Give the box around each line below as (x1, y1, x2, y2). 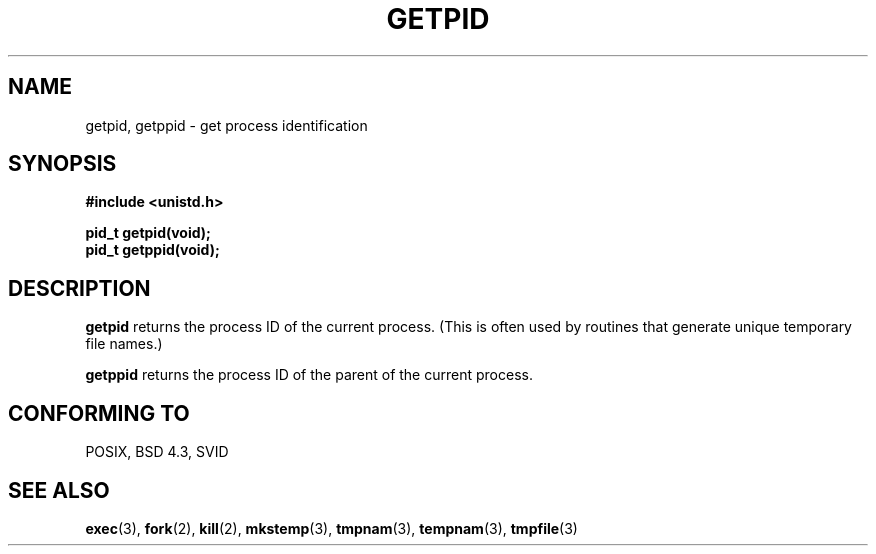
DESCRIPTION (8, 275, 151, 301)
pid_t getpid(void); (85, 224, 211, 242)
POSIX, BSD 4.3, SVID (85, 443, 229, 461)
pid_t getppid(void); (85, 241, 220, 259)
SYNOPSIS (8, 151, 117, 177)
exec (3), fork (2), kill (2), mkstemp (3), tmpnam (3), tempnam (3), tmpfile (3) (85, 519, 578, 537)
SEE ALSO (8, 477, 110, 503)
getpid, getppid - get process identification (85, 116, 368, 134)
